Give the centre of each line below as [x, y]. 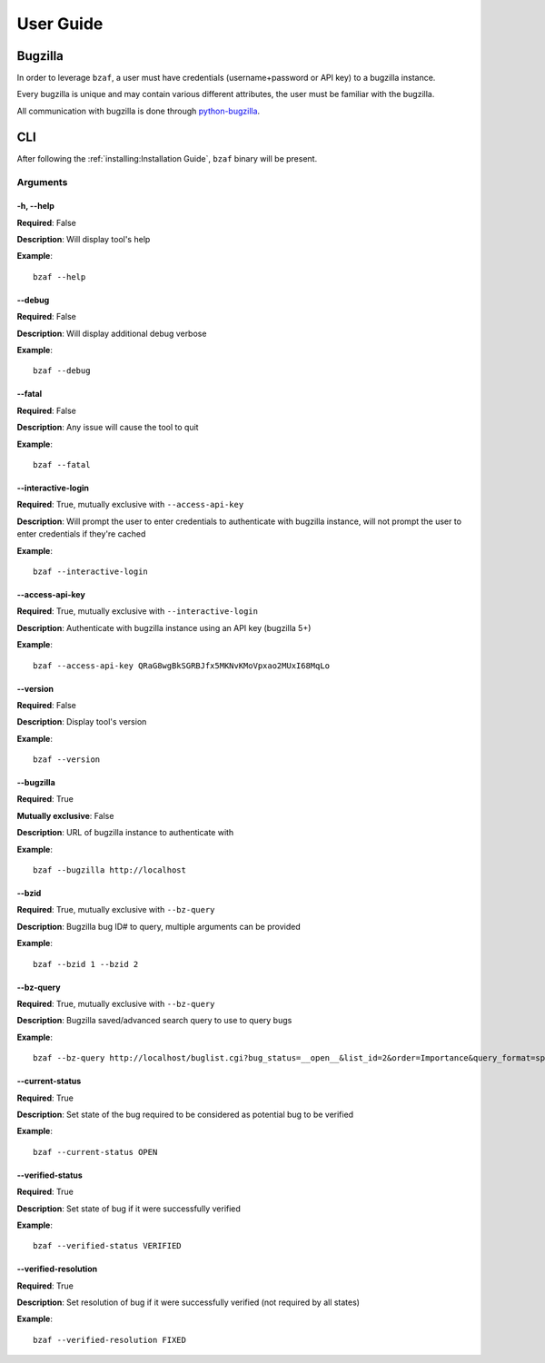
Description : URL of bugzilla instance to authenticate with [125, 833]
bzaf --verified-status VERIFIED [107, 1246]
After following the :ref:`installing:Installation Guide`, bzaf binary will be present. [167, 158]
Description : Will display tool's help [84, 240]
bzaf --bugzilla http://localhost [109, 870]
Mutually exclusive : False [65, 815]
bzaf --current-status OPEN [95, 1152]
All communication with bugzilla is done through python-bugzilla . [139, 111]
